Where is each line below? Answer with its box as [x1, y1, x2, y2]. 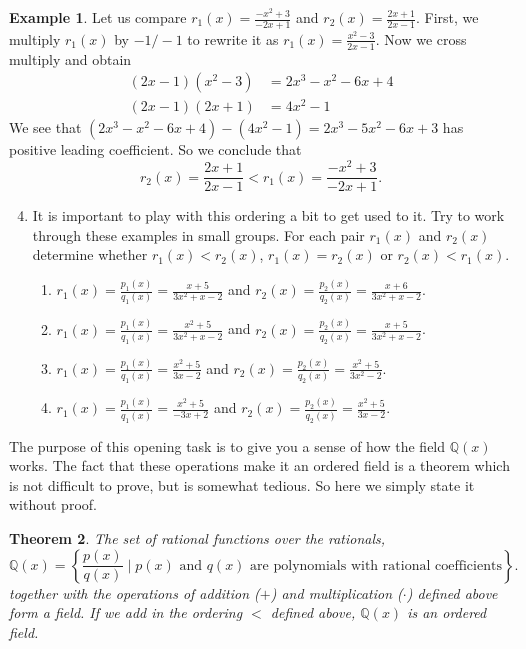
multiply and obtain [9, 48, 132, 69]
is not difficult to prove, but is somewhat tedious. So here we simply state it [9, 474, 475, 495]
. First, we [415, 7, 479, 27]
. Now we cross [375, 28, 467, 49]
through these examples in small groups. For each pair [32, 224, 365, 245]
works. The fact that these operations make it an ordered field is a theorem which [9, 455, 510, 476]
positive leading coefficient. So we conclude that [9, 139, 302, 160]
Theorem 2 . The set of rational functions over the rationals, [9, 527, 386, 548]
